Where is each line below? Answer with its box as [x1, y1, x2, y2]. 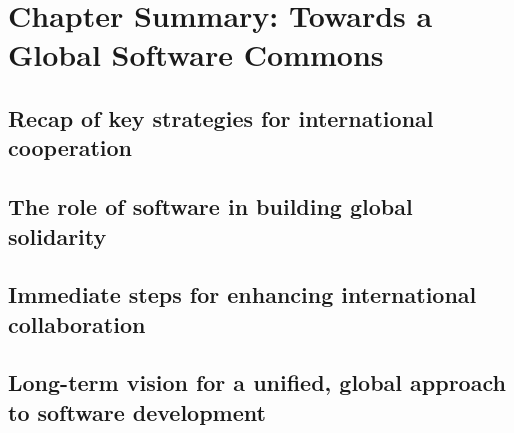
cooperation [8, 132, 132, 163]
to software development [8, 396, 266, 427]
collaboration [8, 308, 146, 339]
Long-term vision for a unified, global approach [8, 367, 506, 398]
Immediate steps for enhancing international [8, 279, 477, 310]
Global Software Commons [8, 34, 384, 75]
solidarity [8, 220, 107, 251]
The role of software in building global [8, 191, 413, 222]
